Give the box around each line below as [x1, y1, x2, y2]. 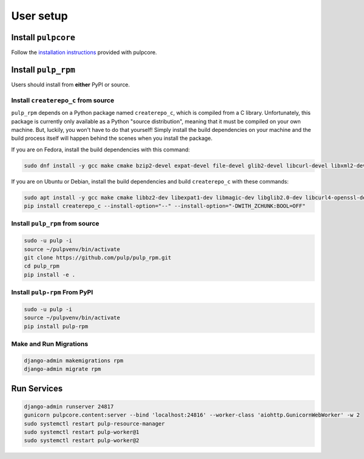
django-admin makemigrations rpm [24, 357, 124, 364]
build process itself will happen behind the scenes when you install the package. [11, 134, 213, 142]
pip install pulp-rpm [24, 323, 89, 330]
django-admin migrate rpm [24, 365, 101, 373]
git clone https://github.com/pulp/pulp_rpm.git [24, 254, 172, 261]
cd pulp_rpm [24, 263, 60, 270]
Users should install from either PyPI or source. [11, 81, 130, 88]
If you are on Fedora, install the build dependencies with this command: [11, 146, 190, 153]
